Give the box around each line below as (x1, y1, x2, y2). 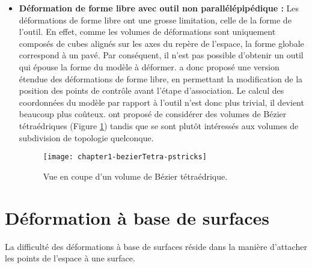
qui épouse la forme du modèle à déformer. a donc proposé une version (19, 60, 280, 73)
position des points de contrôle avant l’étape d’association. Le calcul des (19, 84, 284, 97)
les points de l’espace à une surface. (5, 252, 135, 264)
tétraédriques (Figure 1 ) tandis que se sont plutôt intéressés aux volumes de (19, 119, 299, 132)
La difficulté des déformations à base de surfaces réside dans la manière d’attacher (5, 240, 307, 252)
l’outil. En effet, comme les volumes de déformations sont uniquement (19, 25, 276, 38)
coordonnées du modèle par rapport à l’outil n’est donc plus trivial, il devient (19, 96, 304, 108)
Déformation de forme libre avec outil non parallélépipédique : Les (19, 2, 299, 14)
